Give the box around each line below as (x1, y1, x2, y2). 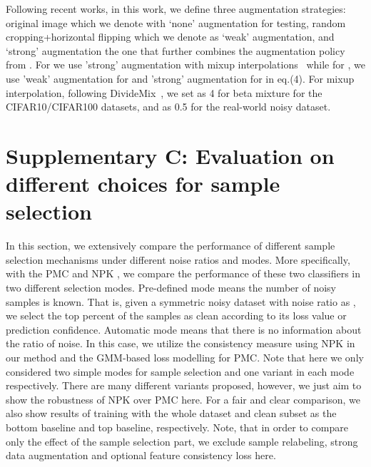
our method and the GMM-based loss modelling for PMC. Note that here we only (6, 350, 364, 364)
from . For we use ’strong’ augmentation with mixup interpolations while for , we (6, 57, 365, 72)
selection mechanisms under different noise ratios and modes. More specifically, (6, 252, 350, 267)
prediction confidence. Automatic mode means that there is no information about (6, 322, 362, 337)
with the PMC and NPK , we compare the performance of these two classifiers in (6, 266, 361, 281)
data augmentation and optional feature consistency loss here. (6, 448, 276, 463)
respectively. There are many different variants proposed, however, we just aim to (6, 378, 362, 393)
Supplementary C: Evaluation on (6, 140, 335, 170)
